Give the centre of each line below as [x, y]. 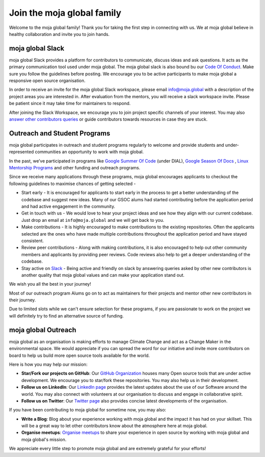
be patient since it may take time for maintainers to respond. [70, 104]
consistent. [33, 241]
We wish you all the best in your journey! [50, 284]
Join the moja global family [65, 13]
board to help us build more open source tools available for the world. [79, 355]
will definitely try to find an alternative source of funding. [66, 316]
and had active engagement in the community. [68, 206]
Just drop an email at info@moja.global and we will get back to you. [93, 220]
